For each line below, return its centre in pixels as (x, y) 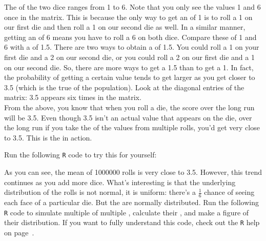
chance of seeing (229, 192)
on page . (19, 232)
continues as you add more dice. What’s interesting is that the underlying (120, 182)
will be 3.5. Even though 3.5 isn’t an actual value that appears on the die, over (128, 117)
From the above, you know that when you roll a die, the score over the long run (129, 107)
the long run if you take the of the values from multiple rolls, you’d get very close (132, 127)
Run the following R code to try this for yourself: (80, 155)
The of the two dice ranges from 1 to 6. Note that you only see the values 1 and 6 (132, 7)
